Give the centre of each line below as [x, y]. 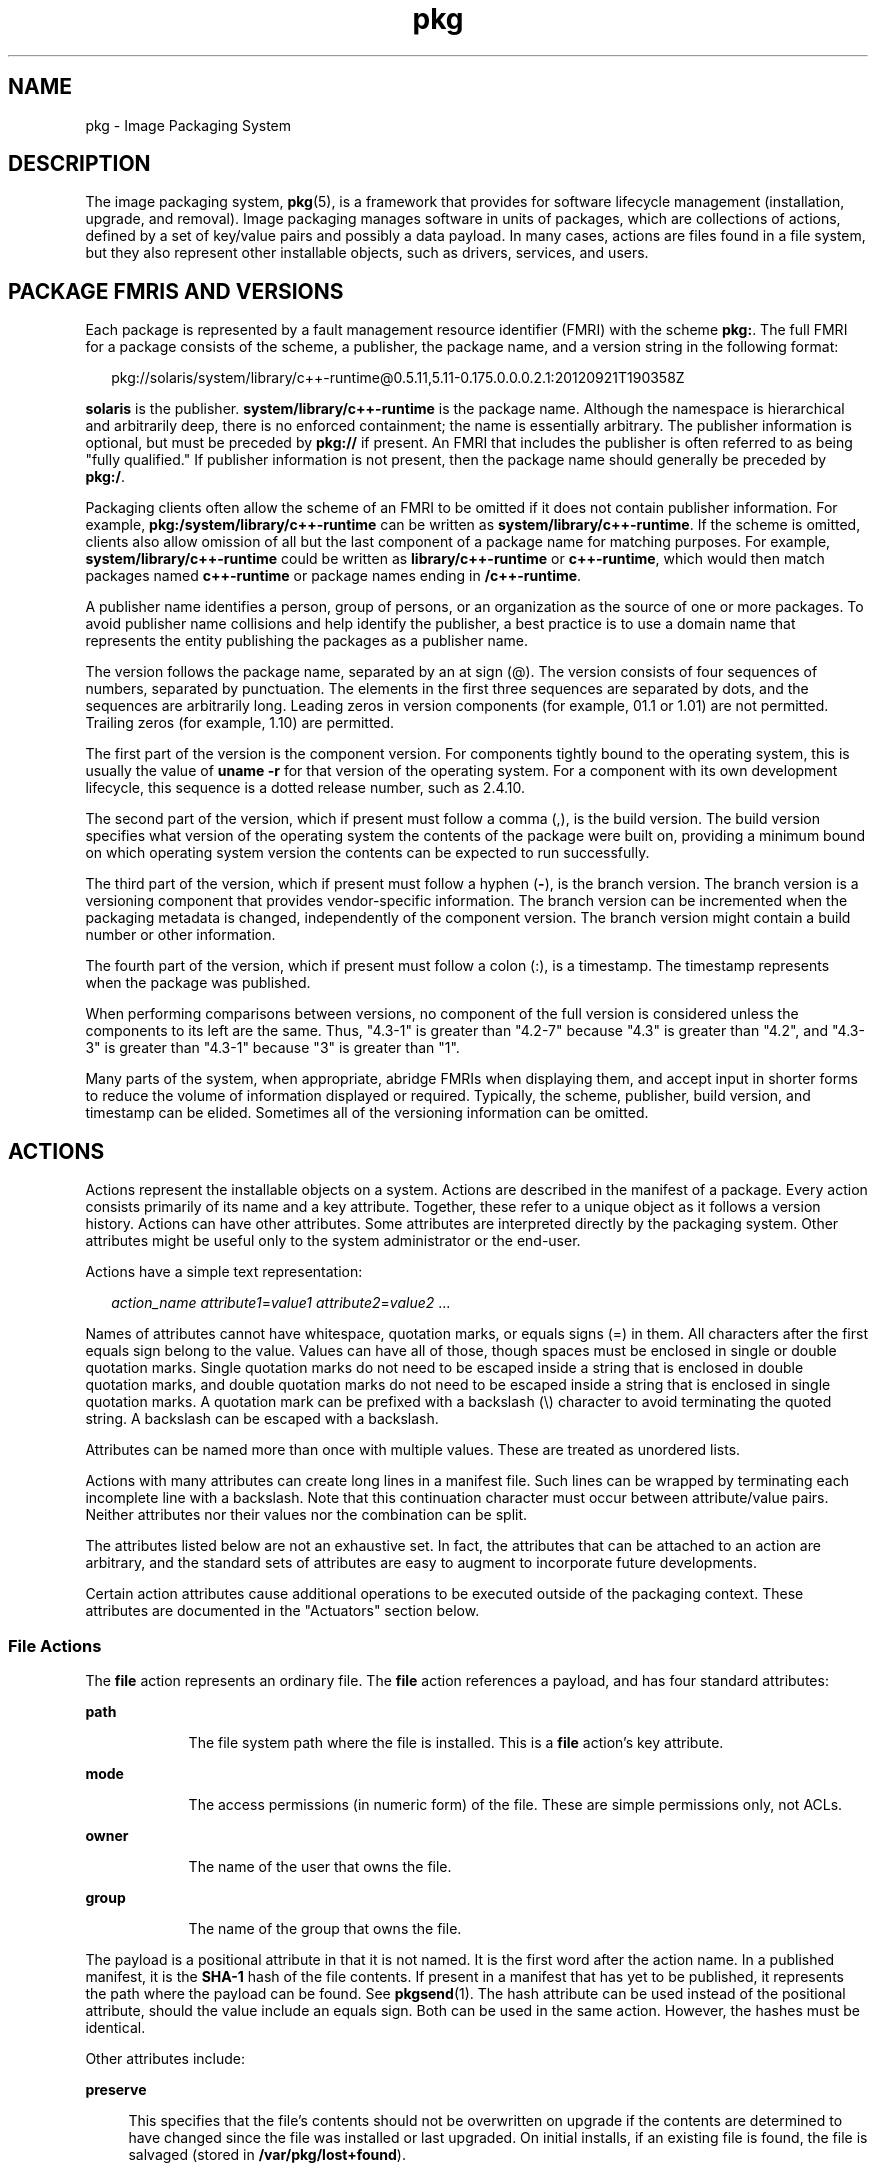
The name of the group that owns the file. [325, 1928]
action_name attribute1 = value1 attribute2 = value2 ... [281, 1303]
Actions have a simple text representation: [224, 1272]
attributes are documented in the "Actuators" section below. [282, 1611]
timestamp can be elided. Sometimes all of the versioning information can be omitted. [367, 1113]
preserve [116, 2089]
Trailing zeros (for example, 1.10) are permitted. [240, 723]
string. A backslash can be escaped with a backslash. [262, 1419]
